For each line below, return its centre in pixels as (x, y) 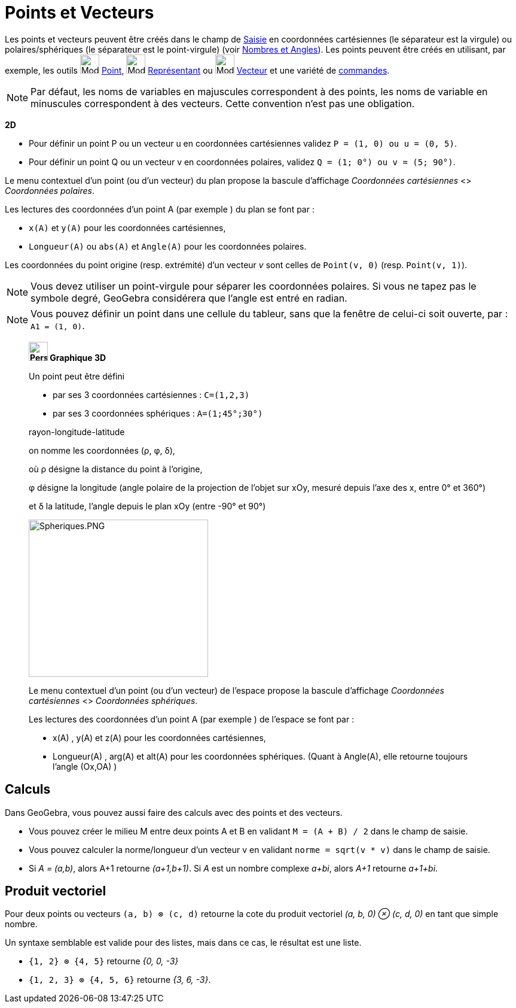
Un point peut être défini (77, 376)
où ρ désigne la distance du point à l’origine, (116, 469)
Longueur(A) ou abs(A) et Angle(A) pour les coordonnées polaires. (168, 246)
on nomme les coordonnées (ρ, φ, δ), (102, 450)
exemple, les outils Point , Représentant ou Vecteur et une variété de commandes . (197, 70)
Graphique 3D (78, 357)
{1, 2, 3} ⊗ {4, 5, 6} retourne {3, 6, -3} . (120, 980)
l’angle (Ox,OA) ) (85, 766)
